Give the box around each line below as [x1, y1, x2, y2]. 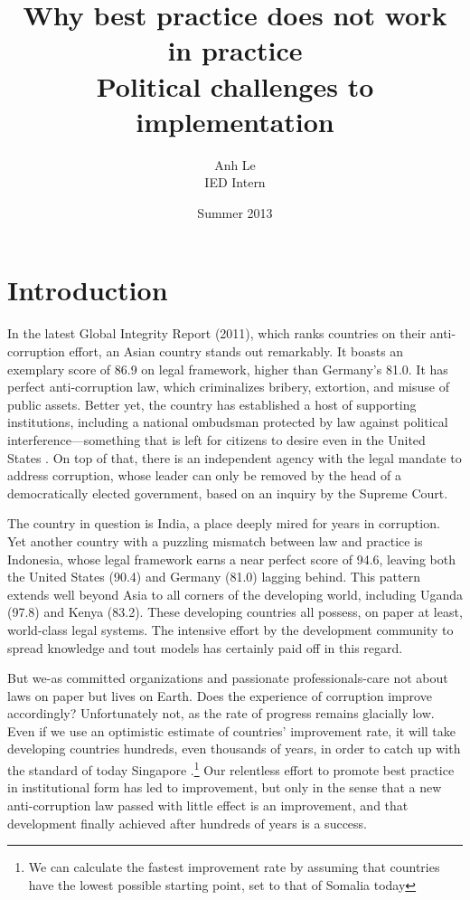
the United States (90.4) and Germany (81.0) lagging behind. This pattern [7, 567, 420, 586]
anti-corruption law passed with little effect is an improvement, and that [7, 795, 409, 814]
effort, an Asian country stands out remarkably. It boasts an [69, 342, 404, 360]
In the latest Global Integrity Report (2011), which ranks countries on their [7, 324, 427, 343]
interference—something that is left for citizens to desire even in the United [7, 430, 426, 449]
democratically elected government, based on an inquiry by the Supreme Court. [7, 483, 448, 502]
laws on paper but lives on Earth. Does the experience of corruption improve [7, 686, 432, 705]
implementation [136, 102, 334, 139]
